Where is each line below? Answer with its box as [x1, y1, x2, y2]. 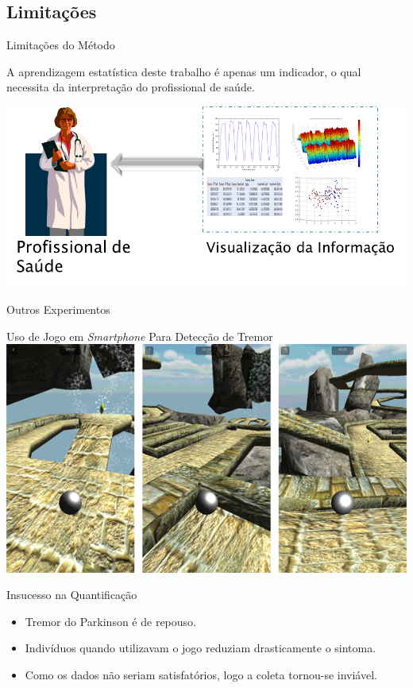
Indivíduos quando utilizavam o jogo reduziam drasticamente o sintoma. [25, 640, 376, 656]
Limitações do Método [6, 37, 115, 53]
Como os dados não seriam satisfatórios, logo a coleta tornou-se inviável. [25, 666, 377, 682]
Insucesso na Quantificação [6, 586, 137, 603]
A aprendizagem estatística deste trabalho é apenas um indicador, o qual [6, 63, 361, 79]
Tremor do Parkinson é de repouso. [25, 613, 196, 629]
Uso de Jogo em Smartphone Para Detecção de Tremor [6, 327, 273, 344]
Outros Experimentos [6, 301, 110, 318]
